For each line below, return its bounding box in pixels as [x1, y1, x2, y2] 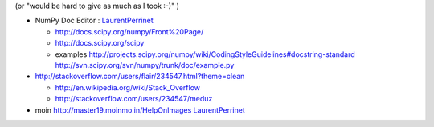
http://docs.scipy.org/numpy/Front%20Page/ [55, 26, 204, 36]
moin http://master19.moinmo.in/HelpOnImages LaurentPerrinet [35, 105, 245, 115]
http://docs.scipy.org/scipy [55, 38, 145, 48]
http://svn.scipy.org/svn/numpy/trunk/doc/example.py [55, 60, 235, 69]
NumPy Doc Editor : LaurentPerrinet [35, 16, 154, 26]
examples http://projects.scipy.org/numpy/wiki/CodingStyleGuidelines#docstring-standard [55, 49, 355, 59]
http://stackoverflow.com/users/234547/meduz [55, 94, 213, 104]
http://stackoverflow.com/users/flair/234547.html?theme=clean [35, 72, 245, 81]
